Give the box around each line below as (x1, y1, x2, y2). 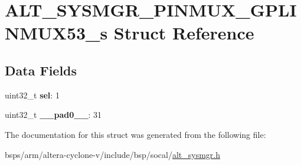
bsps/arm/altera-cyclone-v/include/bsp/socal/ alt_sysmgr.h (5, 148, 220, 160)
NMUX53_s (5, 21, 108, 45)
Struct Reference (113, 21, 254, 45)
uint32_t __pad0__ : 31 (5, 108, 102, 121)
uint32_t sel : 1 (5, 88, 60, 101)
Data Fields (5, 61, 77, 79)
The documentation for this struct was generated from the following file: (5, 128, 266, 140)
